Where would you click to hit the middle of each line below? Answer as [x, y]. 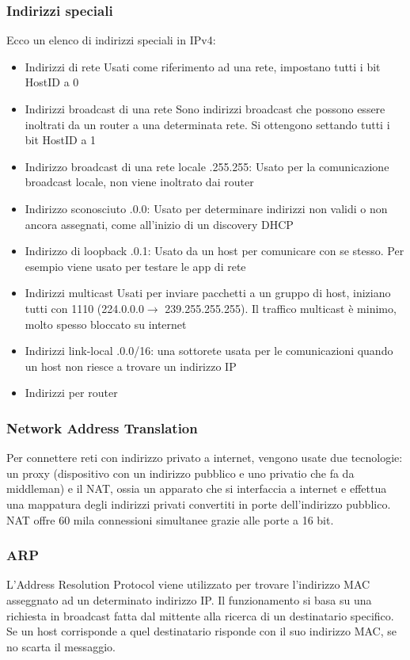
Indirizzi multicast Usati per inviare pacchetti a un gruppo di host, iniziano [208, 293]
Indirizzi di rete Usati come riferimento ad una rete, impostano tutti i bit [203, 66]
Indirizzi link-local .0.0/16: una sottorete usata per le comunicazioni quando [209, 351]
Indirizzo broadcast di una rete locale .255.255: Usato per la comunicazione [207, 166]
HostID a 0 [52, 82]
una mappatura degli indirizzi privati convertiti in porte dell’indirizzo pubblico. [199, 504]
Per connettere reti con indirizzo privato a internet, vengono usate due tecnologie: [205, 458]
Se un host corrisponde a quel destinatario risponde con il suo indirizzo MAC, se [202, 631]
